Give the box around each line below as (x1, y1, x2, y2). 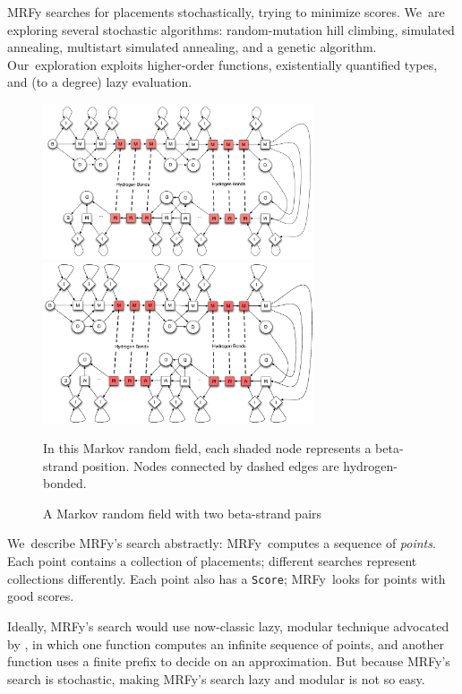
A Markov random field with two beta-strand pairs (43, 503, 322, 522)
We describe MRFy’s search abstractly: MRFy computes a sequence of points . (7, 534, 436, 553)
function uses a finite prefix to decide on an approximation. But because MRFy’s (7, 652, 450, 671)
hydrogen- (343, 456, 398, 475)
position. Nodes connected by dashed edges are (81, 456, 339, 475)
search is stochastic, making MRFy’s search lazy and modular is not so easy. (7, 669, 425, 688)
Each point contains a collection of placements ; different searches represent (7, 552, 417, 570)
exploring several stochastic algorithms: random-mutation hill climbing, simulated (7, 20, 455, 39)
